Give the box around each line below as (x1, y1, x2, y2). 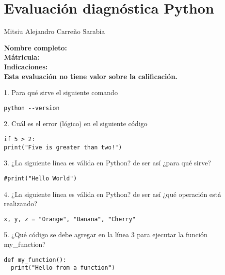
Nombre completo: (4, 42, 67, 52)
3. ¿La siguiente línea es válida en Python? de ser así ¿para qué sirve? (4, 158, 211, 168)
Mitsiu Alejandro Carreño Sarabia (4, 26, 105, 36)
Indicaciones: (4, 61, 48, 71)
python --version (4, 104, 60, 112)
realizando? (4, 198, 37, 209)
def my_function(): (4, 256, 66, 263)
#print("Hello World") (4, 175, 77, 182)
